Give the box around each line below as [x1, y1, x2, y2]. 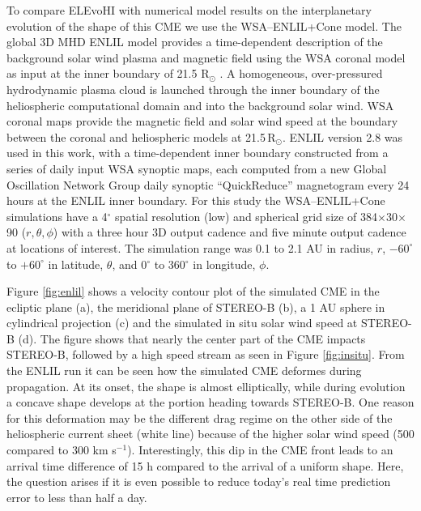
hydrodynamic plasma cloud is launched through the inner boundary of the [6, 80, 380, 97]
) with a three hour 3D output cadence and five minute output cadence [53, 224, 406, 241]
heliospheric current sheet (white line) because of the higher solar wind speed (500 [6, 425, 415, 442]
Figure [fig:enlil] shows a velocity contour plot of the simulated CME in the [6, 283, 380, 300]
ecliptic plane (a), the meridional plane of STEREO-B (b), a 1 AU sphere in [6, 298, 385, 315]
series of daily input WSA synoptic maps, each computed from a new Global [6, 160, 387, 177]
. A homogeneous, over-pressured [219, 65, 383, 82]
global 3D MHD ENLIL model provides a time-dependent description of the [6, 33, 383, 50]
